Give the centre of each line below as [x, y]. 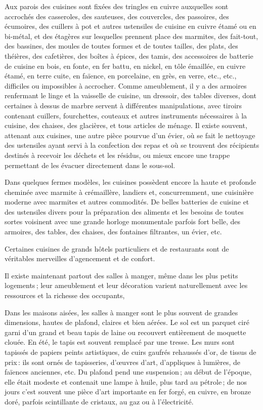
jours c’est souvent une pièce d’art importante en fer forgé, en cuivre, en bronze [128, 392]
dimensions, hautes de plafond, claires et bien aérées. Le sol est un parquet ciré [127, 322]
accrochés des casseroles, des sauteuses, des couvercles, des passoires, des [117, 16]
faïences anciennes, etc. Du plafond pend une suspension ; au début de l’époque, [128, 372]
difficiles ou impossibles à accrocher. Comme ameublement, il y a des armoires [126, 85]
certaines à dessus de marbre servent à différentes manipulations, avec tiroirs [123, 105]
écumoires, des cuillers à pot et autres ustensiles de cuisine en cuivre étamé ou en [130, 26]
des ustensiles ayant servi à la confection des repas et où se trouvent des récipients [132, 145]
